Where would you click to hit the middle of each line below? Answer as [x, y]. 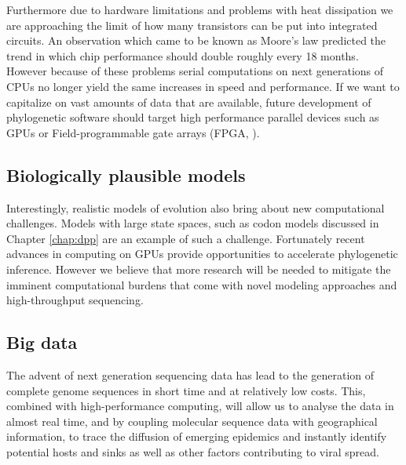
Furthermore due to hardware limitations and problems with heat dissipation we [200, 9]
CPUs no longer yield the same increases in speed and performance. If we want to [203, 86]
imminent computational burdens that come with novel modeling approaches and [202, 284]
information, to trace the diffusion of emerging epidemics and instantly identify [197, 436]
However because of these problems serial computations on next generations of [195, 71]
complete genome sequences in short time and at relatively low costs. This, [186, 390]
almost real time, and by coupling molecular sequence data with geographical [192, 421]
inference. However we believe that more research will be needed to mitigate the [199, 269]
